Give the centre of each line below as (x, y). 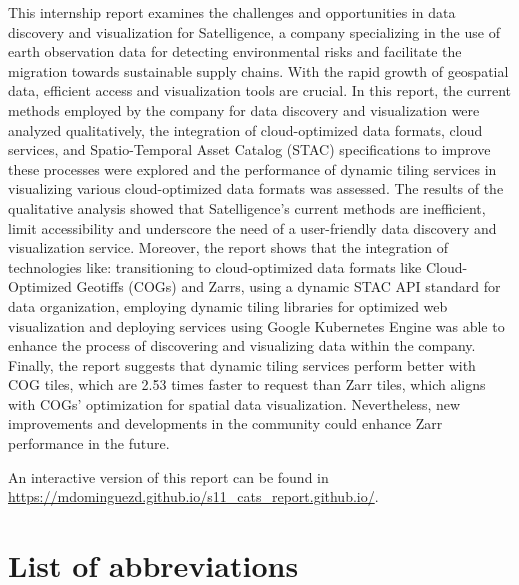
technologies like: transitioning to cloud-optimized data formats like (215, 266)
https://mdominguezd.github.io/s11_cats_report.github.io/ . (193, 496)
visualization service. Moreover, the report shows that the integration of (228, 247)
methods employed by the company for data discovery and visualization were (244, 109)
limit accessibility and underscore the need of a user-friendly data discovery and (252, 227)
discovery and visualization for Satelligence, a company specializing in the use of (254, 31)
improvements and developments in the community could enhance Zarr (225, 423)
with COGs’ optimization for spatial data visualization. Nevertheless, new (234, 403)
